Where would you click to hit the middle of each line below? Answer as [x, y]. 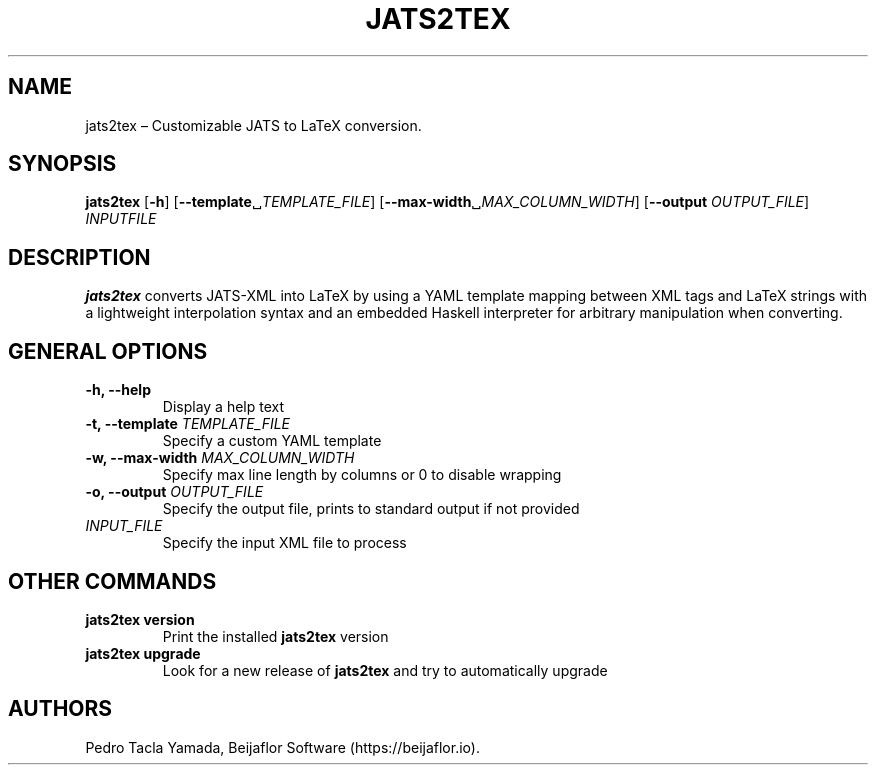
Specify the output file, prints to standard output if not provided [371, 509]
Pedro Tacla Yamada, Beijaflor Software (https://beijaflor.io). [282, 747]
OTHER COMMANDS [112, 581]
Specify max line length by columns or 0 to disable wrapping [362, 475]
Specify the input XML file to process [284, 543]
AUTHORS [60, 709]
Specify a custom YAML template [272, 441]
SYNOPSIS [62, 164]
